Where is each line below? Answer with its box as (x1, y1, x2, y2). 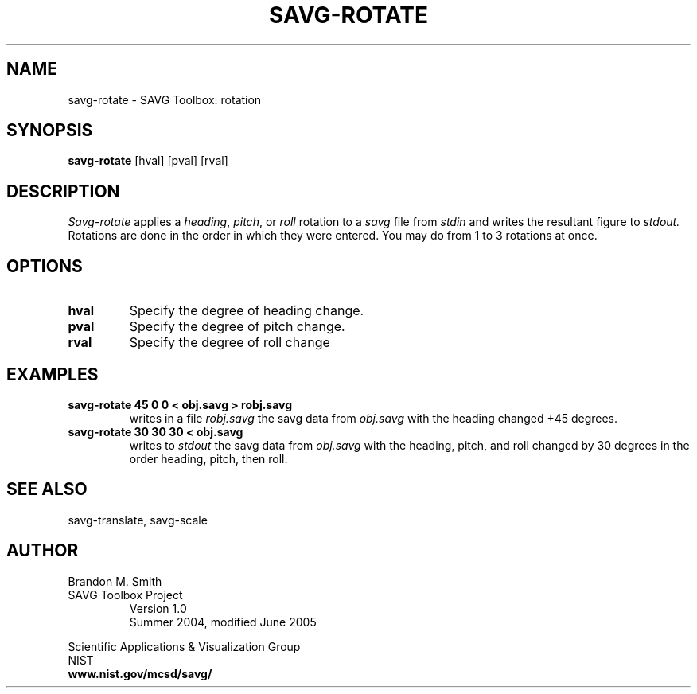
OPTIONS (6, 255, 83, 276)
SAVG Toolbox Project (68, 587, 183, 602)
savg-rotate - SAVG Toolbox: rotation (68, 92, 262, 107)
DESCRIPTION (6, 181, 120, 201)
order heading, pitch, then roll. (129, 451, 288, 466)
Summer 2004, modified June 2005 (129, 614, 317, 629)
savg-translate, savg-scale (68, 513, 208, 527)
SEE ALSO (6, 479, 88, 500)
